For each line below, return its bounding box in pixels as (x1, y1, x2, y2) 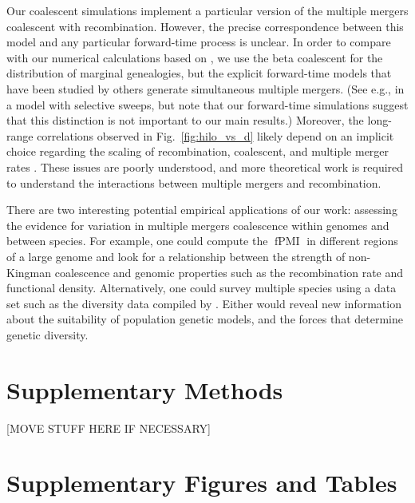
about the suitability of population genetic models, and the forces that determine (6, 311, 403, 327)
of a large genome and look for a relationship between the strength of (6, 248, 346, 264)
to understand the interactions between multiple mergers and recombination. (6, 174, 381, 191)
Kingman (6, 263, 52, 280)
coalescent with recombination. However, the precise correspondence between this (6, 18, 404, 34)
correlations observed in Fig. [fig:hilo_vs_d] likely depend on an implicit (37, 127, 394, 144)
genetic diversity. (6, 326, 89, 343)
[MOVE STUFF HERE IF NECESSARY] (6, 419, 211, 436)
